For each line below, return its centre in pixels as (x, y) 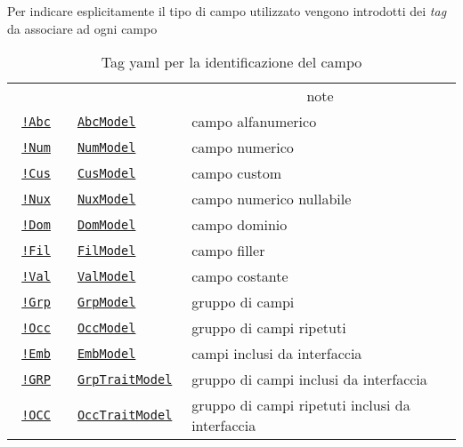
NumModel (106, 147)
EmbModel (106, 353)
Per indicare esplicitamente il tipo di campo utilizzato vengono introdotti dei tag (227, 11)
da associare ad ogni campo (82, 28)
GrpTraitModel (125, 379)
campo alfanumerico (254, 122)
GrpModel (106, 302)
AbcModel (106, 121)
